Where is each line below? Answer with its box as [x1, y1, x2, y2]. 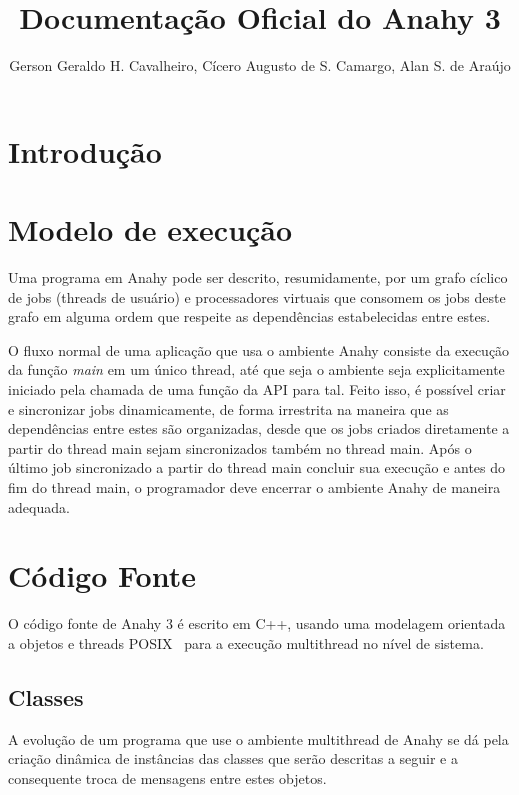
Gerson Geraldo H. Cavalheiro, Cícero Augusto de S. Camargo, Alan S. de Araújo [9, 55, 511, 76]
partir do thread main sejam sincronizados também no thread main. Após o [8, 437, 472, 458]
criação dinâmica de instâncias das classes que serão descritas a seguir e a [8, 748, 459, 769]
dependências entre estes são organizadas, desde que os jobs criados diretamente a [8, 418, 510, 439]
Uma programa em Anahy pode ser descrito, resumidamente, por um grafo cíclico [8, 267, 508, 288]
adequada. [8, 496, 70, 517]
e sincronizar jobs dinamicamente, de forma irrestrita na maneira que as [8, 398, 449, 419]
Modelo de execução [8, 209, 293, 250]
